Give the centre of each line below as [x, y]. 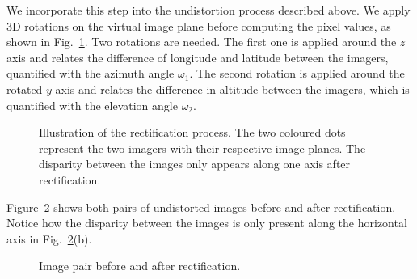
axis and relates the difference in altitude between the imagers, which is [232, 89]
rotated [25, 89]
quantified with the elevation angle [92, 105]
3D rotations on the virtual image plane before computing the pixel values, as [199, 25]
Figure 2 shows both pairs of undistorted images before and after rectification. [201, 207]
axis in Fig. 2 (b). [49, 238]
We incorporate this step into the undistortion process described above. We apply [208, 10]
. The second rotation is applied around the [297, 73]
